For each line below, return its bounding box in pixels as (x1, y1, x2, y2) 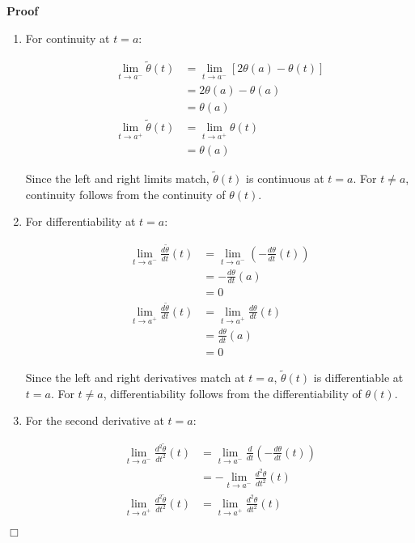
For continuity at (25, 29, 110, 46)
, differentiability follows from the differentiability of (103, 384, 362, 401)
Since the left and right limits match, (25, 169, 210, 186)
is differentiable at (313, 369, 404, 385)
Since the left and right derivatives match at (25, 369, 245, 385)
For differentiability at (25, 213, 136, 230)
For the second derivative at (25, 412, 164, 429)
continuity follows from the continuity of (25, 185, 226, 202)
